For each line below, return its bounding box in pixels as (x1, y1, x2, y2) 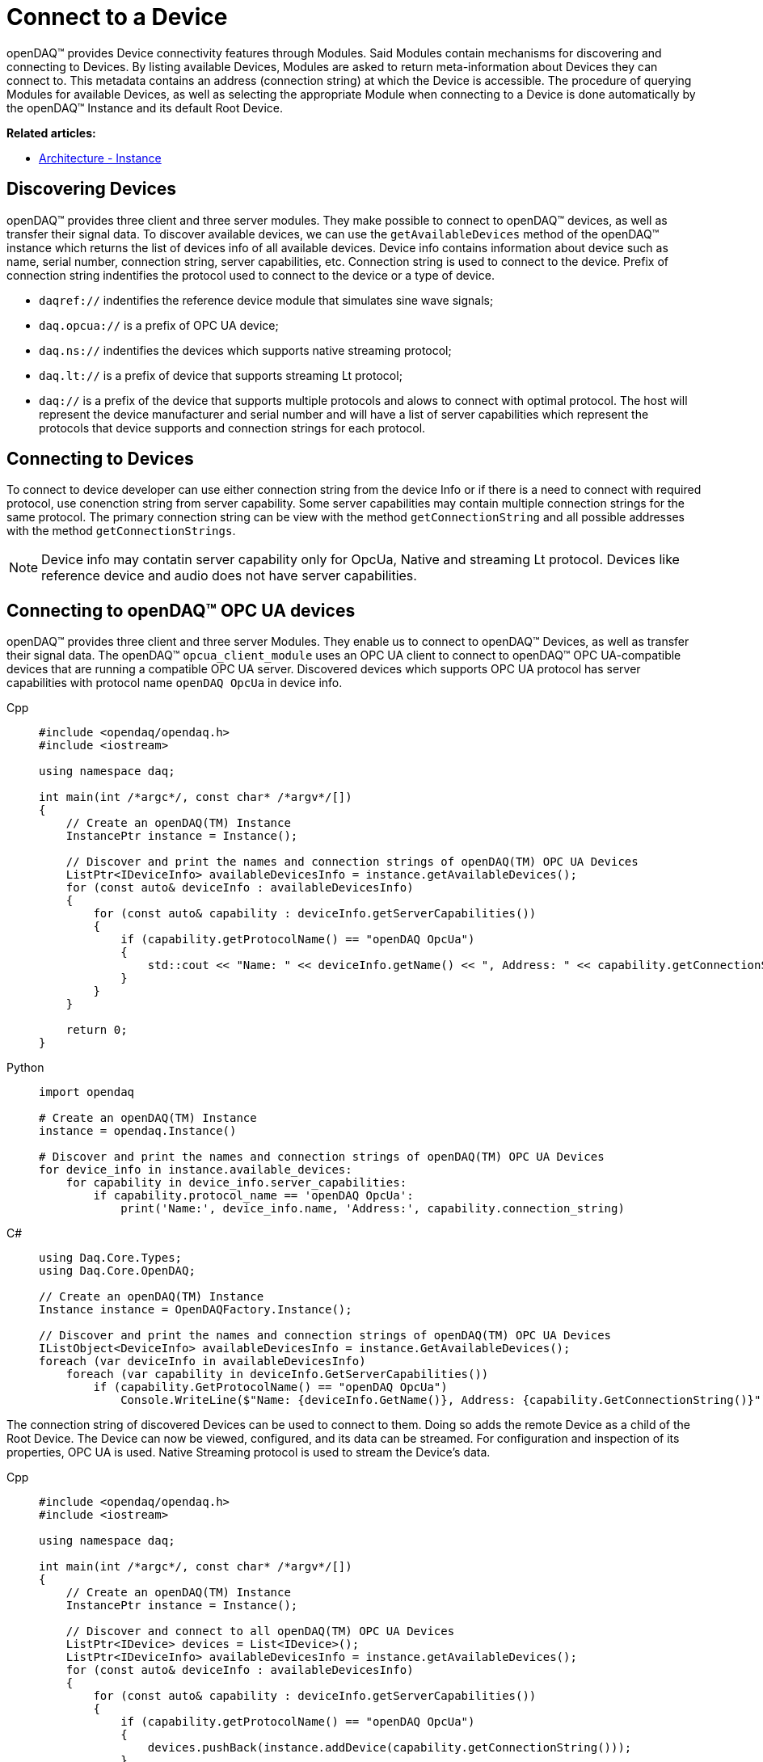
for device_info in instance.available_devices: (39, 1163, 352, 1177)
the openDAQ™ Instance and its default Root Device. (6, 100, 283, 115)
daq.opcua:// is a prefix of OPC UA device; (39, 318, 279, 332)
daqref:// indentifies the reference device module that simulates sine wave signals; (39, 293, 494, 307)
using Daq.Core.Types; (39, 1251, 183, 1265)
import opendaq (39, 1085, 135, 1099)
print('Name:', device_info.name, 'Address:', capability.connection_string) (120, 1202, 625, 1216)
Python (6, 1060, 44, 1075)
